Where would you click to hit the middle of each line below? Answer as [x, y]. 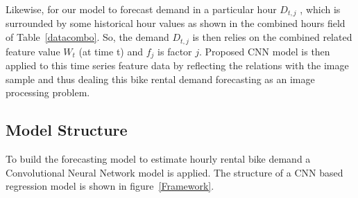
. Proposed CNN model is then [265, 51]
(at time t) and [111, 51]
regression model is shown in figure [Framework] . [110, 186]
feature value [33, 51]
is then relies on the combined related [272, 37]
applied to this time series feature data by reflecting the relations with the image [177, 65]
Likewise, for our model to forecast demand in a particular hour [141, 9]
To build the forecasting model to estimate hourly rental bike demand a [158, 158]
